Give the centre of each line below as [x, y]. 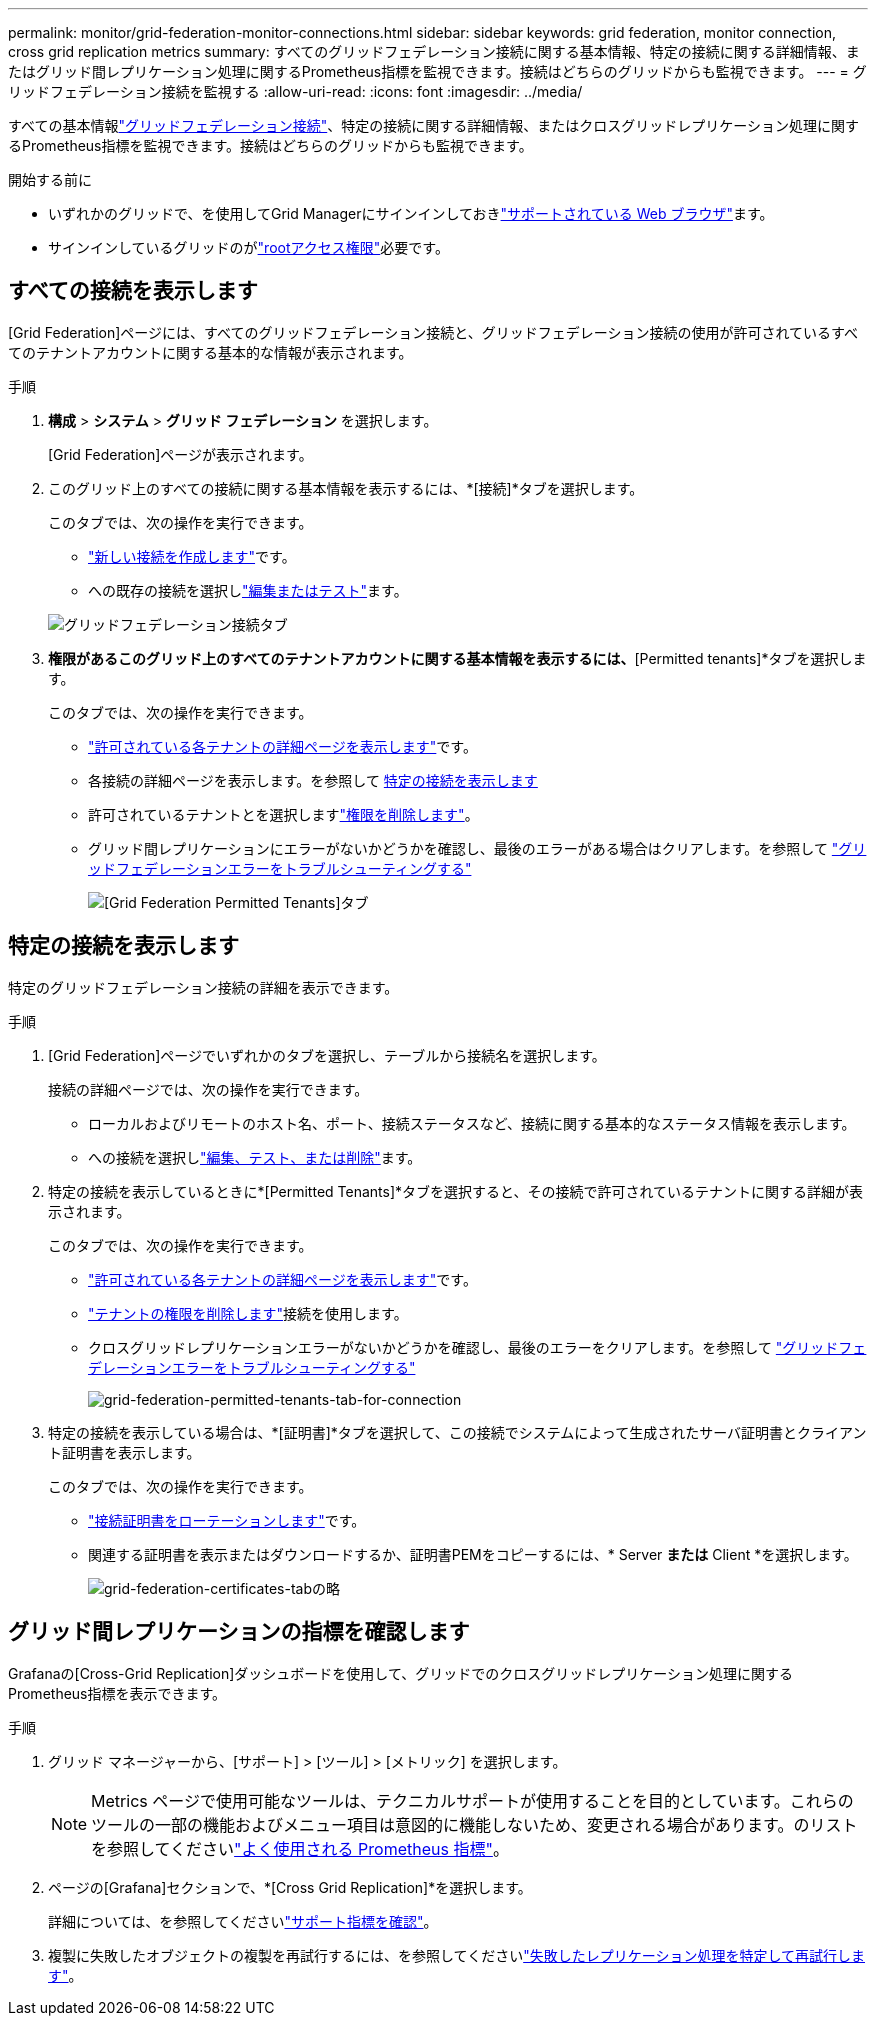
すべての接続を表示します [133, 291]
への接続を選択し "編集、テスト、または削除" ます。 [255, 1157]
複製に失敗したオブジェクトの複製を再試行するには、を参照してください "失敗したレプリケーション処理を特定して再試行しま [456, 1955]
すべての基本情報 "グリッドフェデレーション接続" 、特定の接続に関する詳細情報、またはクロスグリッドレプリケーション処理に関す [433, 125]
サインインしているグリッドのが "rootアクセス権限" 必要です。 [248, 247]
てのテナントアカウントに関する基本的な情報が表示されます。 [210, 352]
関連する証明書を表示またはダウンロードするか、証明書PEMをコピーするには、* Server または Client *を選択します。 [473, 1554]
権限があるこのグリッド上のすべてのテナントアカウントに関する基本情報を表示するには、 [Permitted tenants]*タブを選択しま [457, 658]
